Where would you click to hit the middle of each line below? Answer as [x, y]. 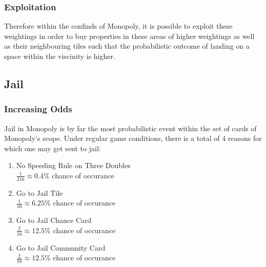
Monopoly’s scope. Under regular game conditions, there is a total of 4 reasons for [133, 138]
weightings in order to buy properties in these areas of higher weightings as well [129, 36]
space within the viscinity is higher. [60, 56]
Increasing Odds [38, 109]
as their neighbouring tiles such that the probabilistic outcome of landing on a [127, 46]
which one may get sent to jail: [53, 148]
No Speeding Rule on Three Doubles [73, 165]
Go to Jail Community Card [61, 247]
